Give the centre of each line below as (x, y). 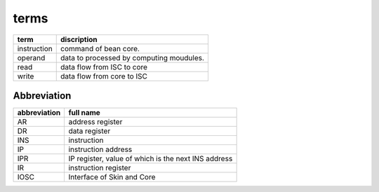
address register (95, 122)
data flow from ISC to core (104, 67)
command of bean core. (100, 48)
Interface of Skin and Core (112, 177)
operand (31, 57)
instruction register (100, 168)
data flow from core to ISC (104, 76)
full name (85, 113)
